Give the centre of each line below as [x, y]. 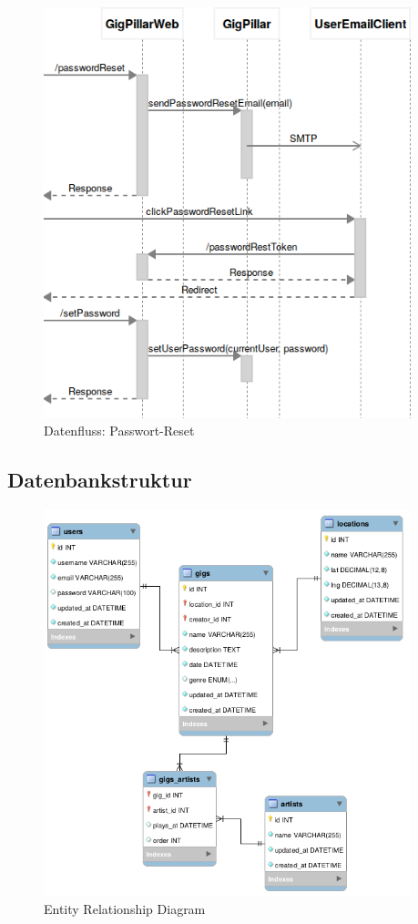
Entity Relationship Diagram [125, 909]
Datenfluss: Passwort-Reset [119, 431]
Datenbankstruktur [100, 480]
